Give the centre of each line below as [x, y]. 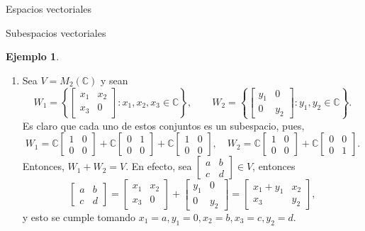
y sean [114, 80]
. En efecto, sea [159, 166]
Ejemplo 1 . [33, 56]
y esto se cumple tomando [79, 216]
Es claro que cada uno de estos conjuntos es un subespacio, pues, [163, 125]
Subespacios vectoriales [56, 32]
